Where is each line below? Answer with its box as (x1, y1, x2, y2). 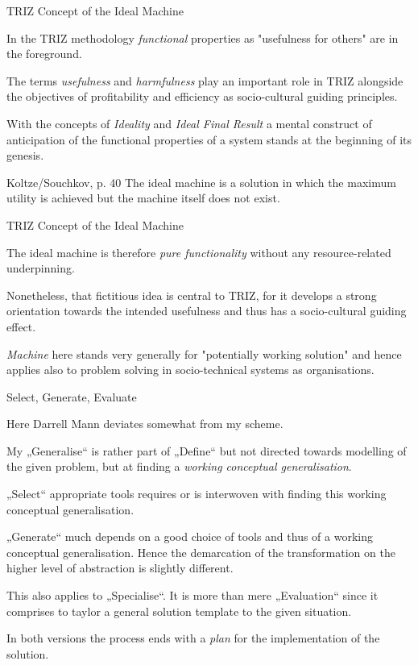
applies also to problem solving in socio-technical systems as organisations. (6, 361, 375, 378)
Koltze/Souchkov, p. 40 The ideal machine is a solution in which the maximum (6, 173, 396, 190)
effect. (6, 318, 36, 335)
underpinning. (6, 260, 75, 276)
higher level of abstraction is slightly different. (6, 559, 234, 576)
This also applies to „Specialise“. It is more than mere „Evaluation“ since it (6, 587, 379, 604)
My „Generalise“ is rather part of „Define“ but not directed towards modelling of (6, 442, 407, 459)
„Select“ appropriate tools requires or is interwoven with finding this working (6, 485, 387, 502)
